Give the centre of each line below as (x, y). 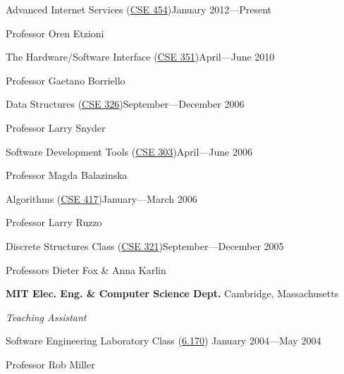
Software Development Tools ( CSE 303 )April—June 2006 (129, 151)
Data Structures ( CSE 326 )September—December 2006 (125, 104)
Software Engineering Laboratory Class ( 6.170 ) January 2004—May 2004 (164, 341)
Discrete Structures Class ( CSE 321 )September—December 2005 (145, 245)
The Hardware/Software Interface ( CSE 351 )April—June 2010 (140, 57)
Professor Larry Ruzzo (54, 222)
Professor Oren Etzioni (55, 33)
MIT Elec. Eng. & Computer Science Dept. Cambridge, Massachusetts (172, 293)
